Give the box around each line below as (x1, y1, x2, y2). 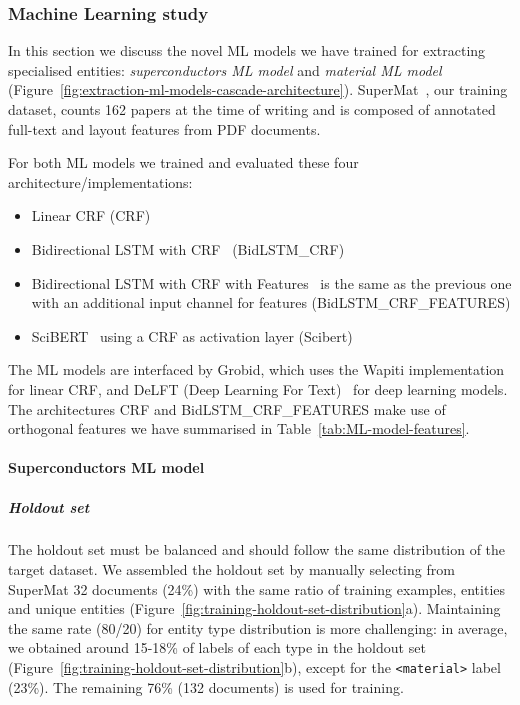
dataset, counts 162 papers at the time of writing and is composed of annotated (8, 99, 496, 119)
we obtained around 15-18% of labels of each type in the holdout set (8, 637, 426, 658)
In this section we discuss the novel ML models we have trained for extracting (8, 40, 486, 61)
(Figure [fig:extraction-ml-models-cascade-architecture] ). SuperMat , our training (8, 79, 508, 100)
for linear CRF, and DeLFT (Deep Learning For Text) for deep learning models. (8, 378, 508, 399)
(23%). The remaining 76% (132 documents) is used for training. (8, 676, 404, 697)
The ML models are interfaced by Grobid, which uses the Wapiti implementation (8, 359, 505, 380)
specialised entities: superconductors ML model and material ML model (8, 59, 442, 80)
